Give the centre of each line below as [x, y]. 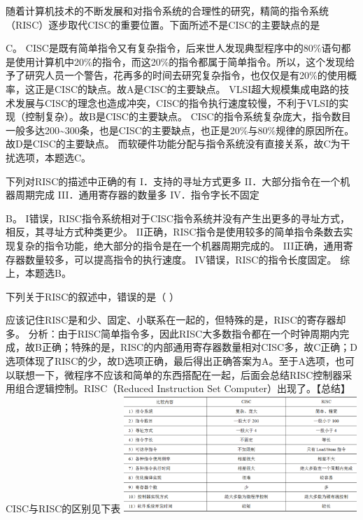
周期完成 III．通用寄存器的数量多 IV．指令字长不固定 [137, 195]
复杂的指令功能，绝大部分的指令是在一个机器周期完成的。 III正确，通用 [179, 245]
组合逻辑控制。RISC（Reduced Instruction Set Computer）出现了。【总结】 [183, 388]
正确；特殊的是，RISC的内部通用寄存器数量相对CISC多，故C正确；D [200, 347]
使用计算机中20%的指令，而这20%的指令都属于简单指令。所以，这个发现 [180, 61]
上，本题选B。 [38, 273]
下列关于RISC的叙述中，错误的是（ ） [92, 296]
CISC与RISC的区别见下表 [63, 508]
